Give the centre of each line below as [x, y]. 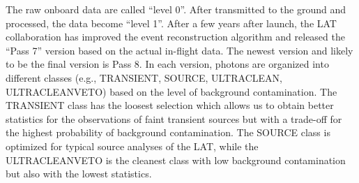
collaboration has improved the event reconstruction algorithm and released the [175, 37]
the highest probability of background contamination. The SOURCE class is [168, 132]
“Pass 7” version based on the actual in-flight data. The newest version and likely [179, 50]
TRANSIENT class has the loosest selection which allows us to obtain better [170, 105]
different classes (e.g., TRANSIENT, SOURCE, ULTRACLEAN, [144, 77]
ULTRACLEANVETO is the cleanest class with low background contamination [176, 160]
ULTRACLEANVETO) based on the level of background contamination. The [171, 91]
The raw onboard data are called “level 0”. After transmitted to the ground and [176, 9]
